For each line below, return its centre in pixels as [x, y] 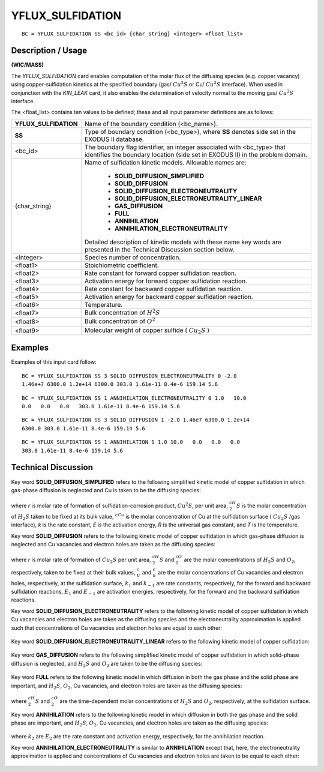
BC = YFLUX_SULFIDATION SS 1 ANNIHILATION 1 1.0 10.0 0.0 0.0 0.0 [131, 442]
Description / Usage [49, 51]
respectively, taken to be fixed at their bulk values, [73, 572]
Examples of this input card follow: [54, 362]
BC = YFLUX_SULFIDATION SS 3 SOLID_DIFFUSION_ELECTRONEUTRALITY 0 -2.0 [129, 376]
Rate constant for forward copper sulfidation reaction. [160, 273]
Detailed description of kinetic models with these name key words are [183, 242]
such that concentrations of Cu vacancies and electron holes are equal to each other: [116, 628]
